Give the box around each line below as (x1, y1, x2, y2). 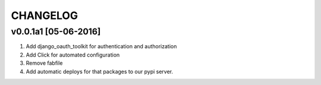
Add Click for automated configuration (26, 51, 120, 58)
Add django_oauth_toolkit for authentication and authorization (26, 43, 177, 50)
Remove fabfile (26, 59, 63, 67)
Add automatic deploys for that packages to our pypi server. (26, 68, 174, 75)
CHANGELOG (11, 9, 78, 22)
